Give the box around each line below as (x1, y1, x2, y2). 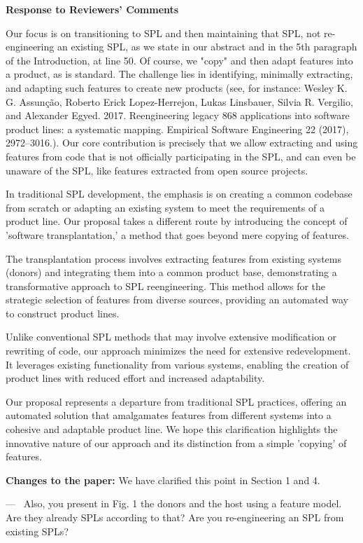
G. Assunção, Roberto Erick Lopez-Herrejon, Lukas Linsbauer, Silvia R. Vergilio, (6, 94, 353, 109)
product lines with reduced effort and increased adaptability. (6, 371, 265, 385)
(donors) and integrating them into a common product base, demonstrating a (6, 265, 337, 280)
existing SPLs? (6, 523, 69, 538)
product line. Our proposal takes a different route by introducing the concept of (6, 214, 348, 228)
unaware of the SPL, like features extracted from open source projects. (6, 163, 308, 177)
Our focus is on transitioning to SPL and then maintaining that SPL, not (6, 25, 321, 40)
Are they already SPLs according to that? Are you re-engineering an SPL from (6, 510, 344, 524)
